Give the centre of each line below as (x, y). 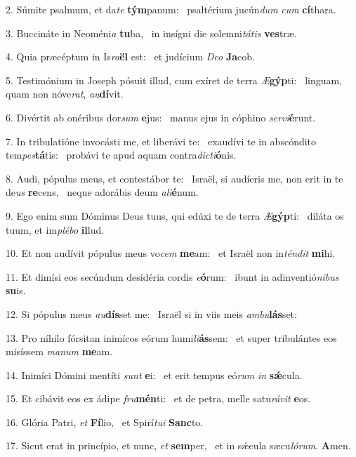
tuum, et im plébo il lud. (55, 229)
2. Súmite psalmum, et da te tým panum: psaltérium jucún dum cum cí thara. (171, 9)
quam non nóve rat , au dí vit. (65, 94)
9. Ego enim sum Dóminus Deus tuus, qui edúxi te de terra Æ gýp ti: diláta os (175, 215)
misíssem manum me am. (59, 351)
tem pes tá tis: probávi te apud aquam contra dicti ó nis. (121, 155)
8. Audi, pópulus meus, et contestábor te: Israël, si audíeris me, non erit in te (174, 178)
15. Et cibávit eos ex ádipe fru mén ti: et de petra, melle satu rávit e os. (158, 398)
